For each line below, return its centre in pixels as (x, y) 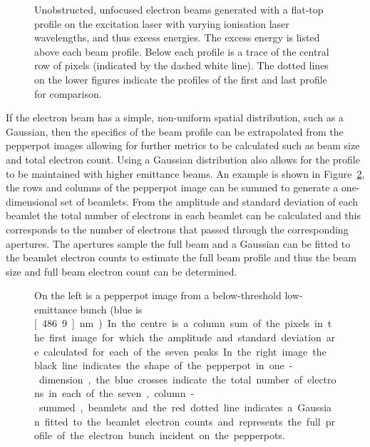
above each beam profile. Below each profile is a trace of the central (182, 51)
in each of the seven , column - (122, 393)
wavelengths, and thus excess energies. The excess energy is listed (177, 37)
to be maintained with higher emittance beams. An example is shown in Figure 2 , (185, 173)
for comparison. (68, 93)
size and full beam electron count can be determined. (122, 271)
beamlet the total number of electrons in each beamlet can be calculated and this (183, 215)
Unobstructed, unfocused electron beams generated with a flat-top (179, 9)
